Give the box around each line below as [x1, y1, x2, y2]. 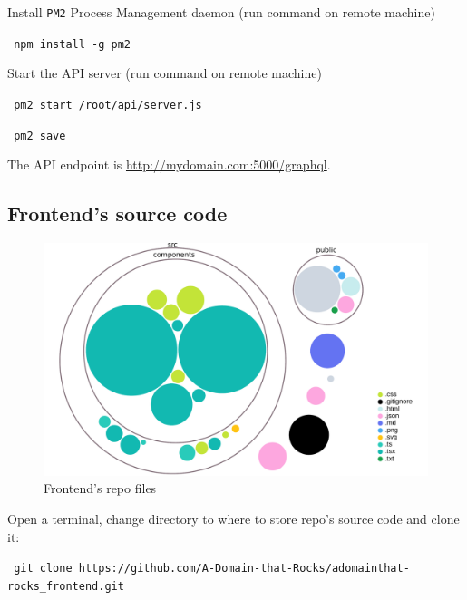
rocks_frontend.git [7, 579, 124, 593]
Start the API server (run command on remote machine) [7, 63, 322, 82]
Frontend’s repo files [44, 479, 157, 498]
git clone [14, 562, 73, 576]
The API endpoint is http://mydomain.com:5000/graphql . [7, 155, 331, 174]
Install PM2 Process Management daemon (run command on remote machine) [7, 3, 435, 21]
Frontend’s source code [7, 199, 228, 227]
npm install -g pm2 [14, 37, 131, 51]
